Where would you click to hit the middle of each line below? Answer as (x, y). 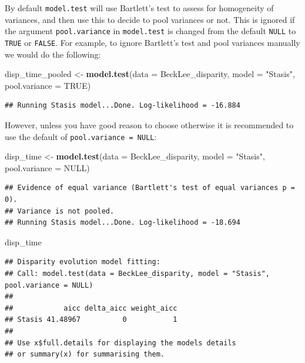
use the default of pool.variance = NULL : (81, 136)
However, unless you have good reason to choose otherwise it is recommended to (149, 124)
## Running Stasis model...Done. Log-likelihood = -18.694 (123, 223)
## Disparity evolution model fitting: (83, 262)
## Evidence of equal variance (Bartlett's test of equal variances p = (150, 188)
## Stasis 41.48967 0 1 (91, 320)
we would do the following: (53, 54)
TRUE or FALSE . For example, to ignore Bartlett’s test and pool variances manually (152, 42)
